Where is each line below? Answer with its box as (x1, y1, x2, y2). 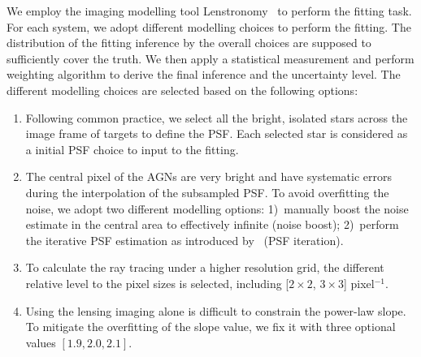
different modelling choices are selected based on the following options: (7, 81, 358, 98)
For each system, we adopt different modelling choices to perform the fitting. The (7, 18, 411, 35)
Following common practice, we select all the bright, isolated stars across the (25, 109, 408, 126)
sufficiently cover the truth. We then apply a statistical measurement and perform (7, 49, 414, 67)
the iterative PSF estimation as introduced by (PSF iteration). (25, 231, 344, 248)
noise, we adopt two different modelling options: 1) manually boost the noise (25, 200, 409, 217)
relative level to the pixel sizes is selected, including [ (25, 274, 289, 291)
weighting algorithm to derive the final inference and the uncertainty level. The (7, 66, 401, 83)
